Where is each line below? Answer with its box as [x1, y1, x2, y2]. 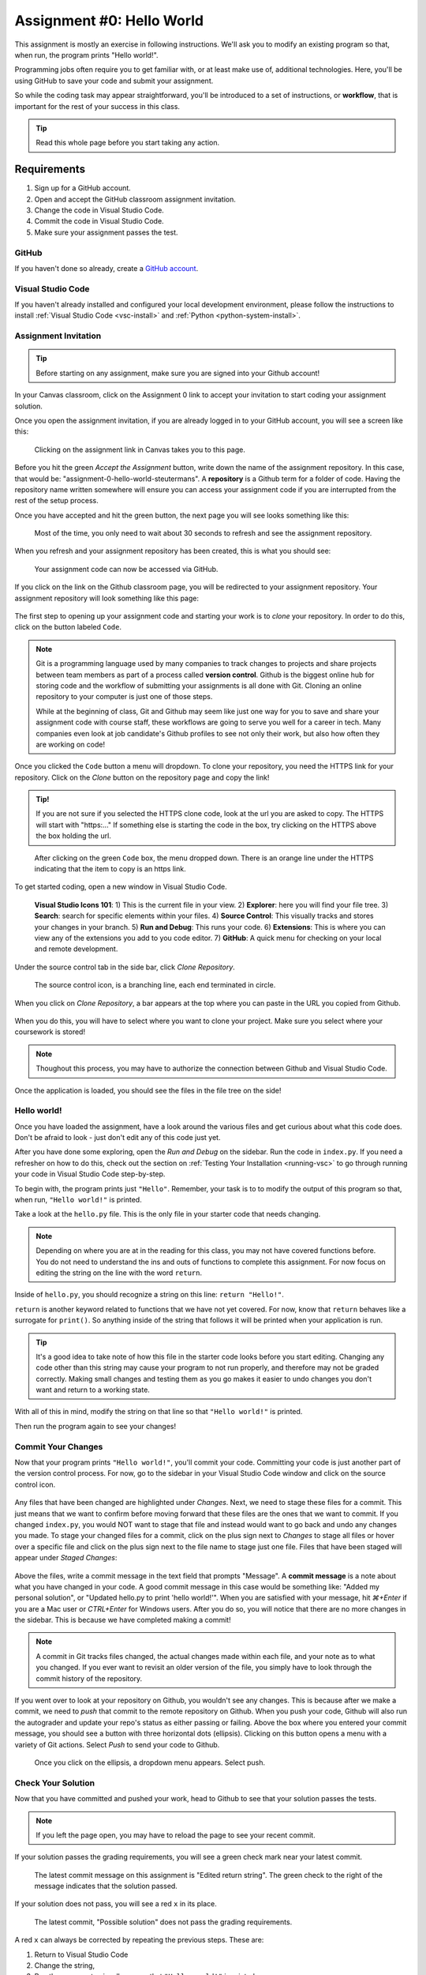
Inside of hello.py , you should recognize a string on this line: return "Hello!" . [14, 1290, 284, 1300]
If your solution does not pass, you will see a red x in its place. [14, 1899, 217, 1909]
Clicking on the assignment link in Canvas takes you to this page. [34, 445, 246, 454]
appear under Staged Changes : [14, 1553, 118, 1563]
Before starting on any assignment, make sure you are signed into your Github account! [35, 368, 319, 378]
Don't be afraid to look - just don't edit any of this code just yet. [14, 1133, 221, 1142]
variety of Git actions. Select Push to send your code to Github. [14, 1740, 220, 1749]
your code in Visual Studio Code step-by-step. [14, 1169, 166, 1179]
